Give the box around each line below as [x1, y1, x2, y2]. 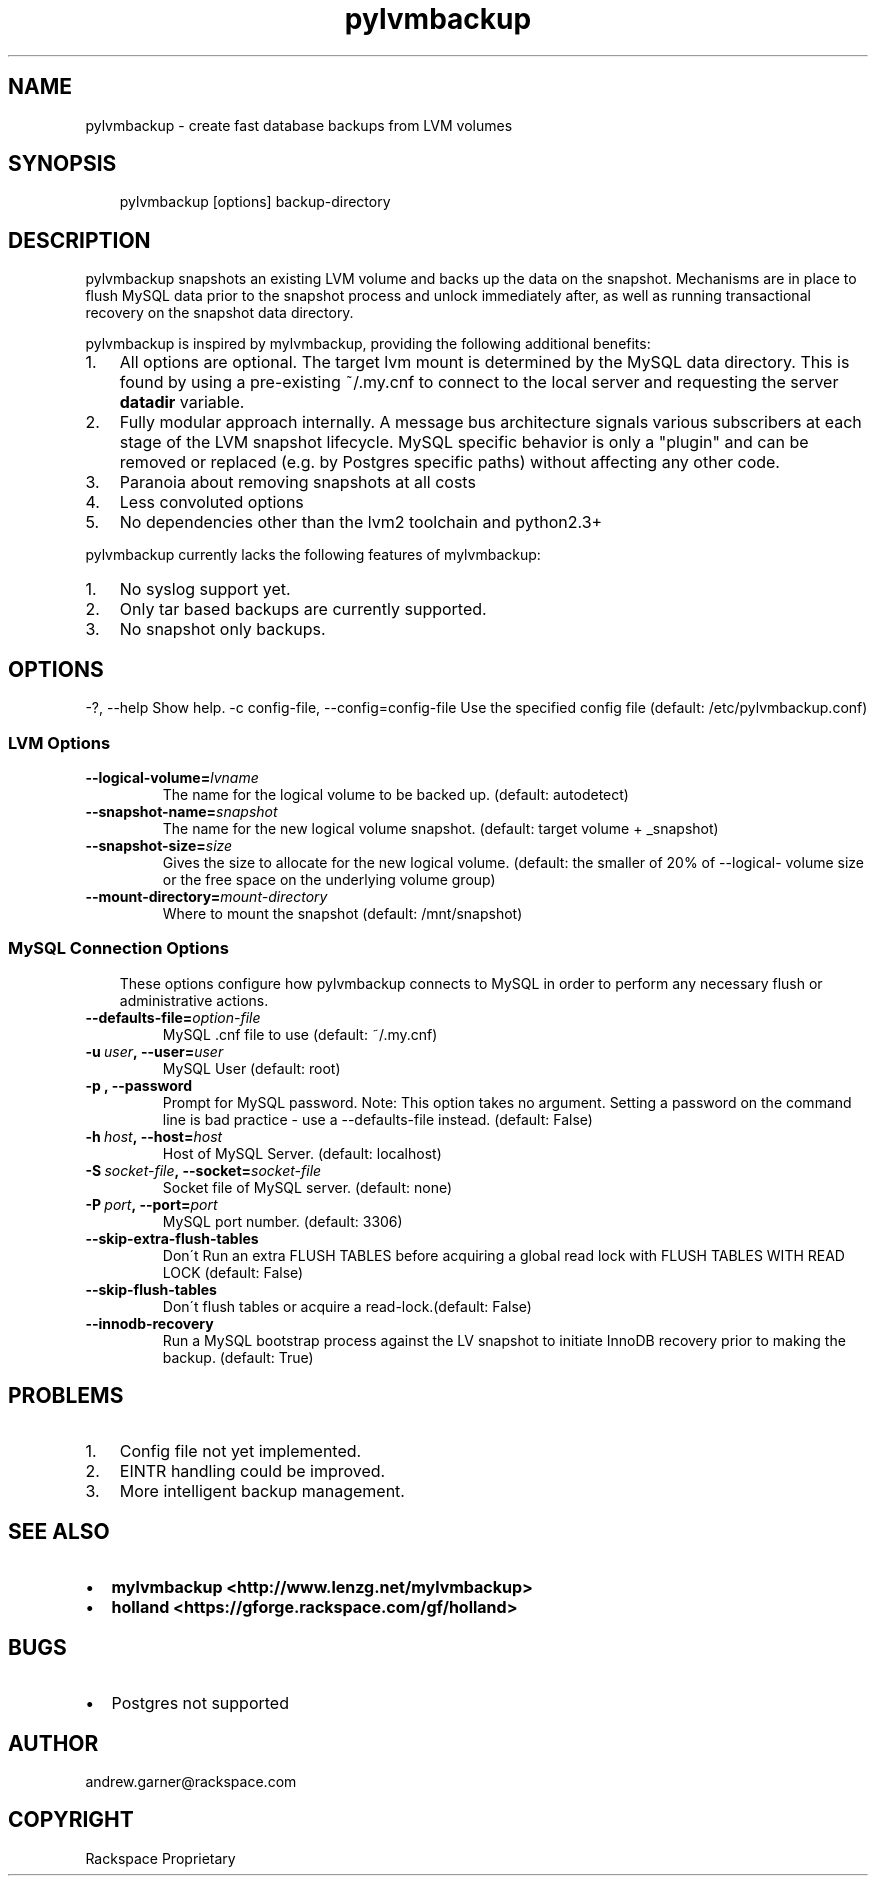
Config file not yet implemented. [119, 1441, 362, 1462]
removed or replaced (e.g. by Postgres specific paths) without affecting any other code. [119, 452, 780, 473]
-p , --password [85, 1076, 192, 1094]
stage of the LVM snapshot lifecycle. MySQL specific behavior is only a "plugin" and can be [119, 432, 809, 453]
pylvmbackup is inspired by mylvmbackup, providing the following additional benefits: [85, 335, 651, 353]
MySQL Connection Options [8, 938, 229, 959]
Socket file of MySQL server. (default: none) [162, 1178, 453, 1196]
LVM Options [8, 732, 111, 753]
